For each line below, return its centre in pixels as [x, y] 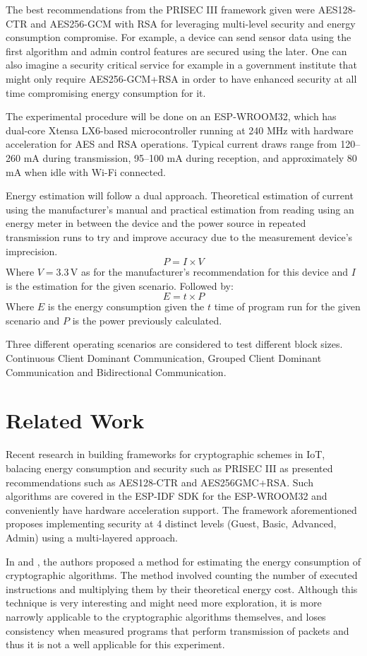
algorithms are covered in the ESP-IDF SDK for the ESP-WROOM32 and [167, 496]
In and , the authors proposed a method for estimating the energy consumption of [183, 561]
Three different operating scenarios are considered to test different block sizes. [174, 344]
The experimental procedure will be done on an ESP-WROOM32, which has [171, 116]
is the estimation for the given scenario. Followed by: [120, 285]
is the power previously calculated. [147, 320]
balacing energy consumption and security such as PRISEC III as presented [169, 468]
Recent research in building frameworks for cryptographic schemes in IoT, [166, 454]
